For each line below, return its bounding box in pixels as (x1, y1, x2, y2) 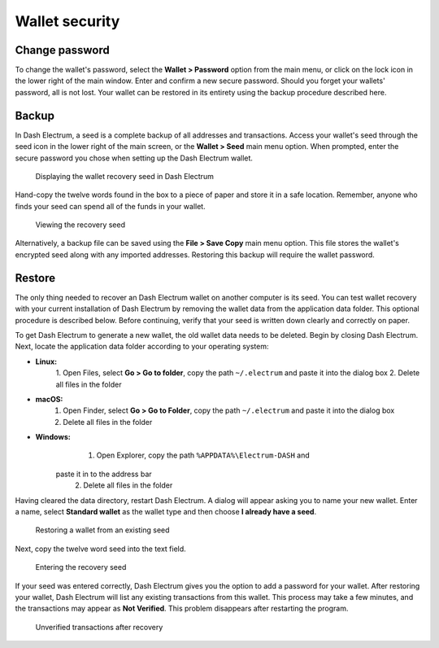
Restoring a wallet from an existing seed (35, 525, 170, 535)
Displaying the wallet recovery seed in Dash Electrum (35, 171, 215, 181)
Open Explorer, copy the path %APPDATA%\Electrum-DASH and (96, 450, 310, 460)
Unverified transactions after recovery (35, 622, 163, 632)
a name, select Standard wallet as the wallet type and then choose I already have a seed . (15, 507, 317, 517)
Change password (15, 43, 110, 57)
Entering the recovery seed (35, 563, 127, 572)
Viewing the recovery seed (35, 220, 126, 230)
